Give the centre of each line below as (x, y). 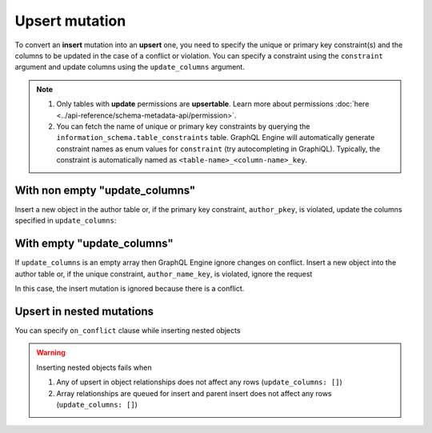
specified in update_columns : (66, 221)
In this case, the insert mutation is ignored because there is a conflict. (130, 289)
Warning (51, 353)
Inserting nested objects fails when (94, 367)
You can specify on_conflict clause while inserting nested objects (128, 330)
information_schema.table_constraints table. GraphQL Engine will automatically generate (216, 138)
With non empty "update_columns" (105, 190)
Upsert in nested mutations (84, 311)
